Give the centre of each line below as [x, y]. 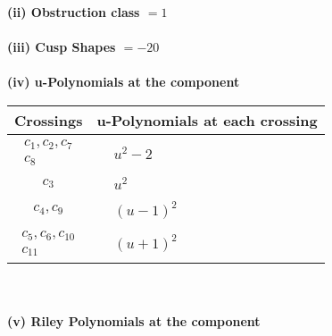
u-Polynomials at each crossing [207, 120]
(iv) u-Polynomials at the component [124, 82]
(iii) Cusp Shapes [62, 47]
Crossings [49, 120]
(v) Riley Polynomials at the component [134, 321]
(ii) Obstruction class [74, 12]
